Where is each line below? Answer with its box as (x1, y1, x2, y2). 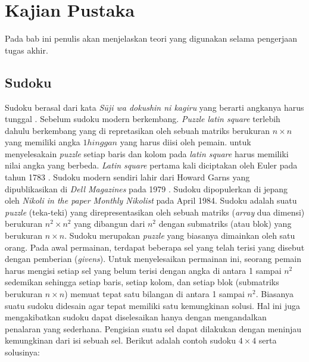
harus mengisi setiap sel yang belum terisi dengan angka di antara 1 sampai (5, 264, 282, 276)
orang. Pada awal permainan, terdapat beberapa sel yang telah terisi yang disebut (5, 241, 305, 253)
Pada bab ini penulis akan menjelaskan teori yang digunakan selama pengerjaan (5, 32, 297, 45)
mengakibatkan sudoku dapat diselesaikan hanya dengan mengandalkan (5, 311, 267, 323)
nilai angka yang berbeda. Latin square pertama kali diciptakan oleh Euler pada (5, 159, 298, 171)
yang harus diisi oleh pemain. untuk (120, 136, 251, 148)
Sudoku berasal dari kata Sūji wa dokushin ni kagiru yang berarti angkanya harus (5, 101, 304, 113)
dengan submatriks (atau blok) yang (158, 217, 292, 230)
